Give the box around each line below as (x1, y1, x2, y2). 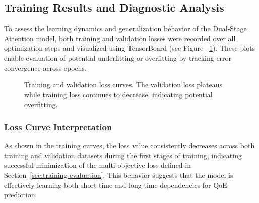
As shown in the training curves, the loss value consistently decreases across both (4, 140, 255, 151)
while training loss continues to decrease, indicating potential (24, 89, 213, 99)
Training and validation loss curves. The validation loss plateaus (24, 79, 222, 90)
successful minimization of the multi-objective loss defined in (4, 160, 191, 170)
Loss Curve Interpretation (4, 120, 112, 133)
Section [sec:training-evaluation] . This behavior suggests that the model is (4, 169, 233, 180)
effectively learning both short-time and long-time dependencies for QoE (4, 179, 227, 190)
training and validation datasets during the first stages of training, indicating (4, 150, 242, 160)
